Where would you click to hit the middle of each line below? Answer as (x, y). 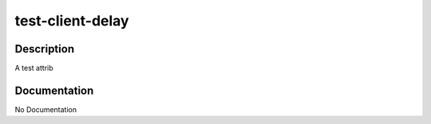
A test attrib (34, 68)
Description (45, 49)
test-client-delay (72, 21)
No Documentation (46, 109)
